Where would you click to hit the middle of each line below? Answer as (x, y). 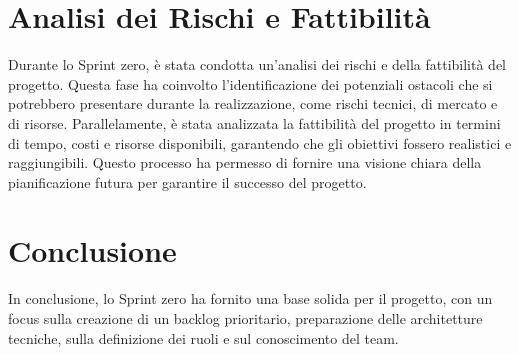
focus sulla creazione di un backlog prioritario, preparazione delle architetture (245, 318)
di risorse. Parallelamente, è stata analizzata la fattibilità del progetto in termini (254, 122)
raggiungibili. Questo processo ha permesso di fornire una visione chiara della (245, 162)
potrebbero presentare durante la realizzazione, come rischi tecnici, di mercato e (253, 103)
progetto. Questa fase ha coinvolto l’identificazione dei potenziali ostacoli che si (250, 83)
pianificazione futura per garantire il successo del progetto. (187, 181)
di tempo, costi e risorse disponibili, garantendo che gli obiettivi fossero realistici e (260, 142)
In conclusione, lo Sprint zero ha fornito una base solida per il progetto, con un (250, 298)
